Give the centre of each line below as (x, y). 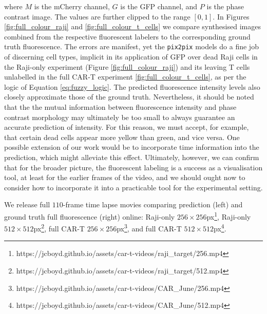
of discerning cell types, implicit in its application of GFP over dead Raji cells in (131, 57)
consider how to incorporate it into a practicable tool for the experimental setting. (133, 187)
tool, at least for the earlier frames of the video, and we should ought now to (125, 177)
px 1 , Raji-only (229, 215)
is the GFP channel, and (159, 6)
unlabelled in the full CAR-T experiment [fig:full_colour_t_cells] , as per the (125, 77)
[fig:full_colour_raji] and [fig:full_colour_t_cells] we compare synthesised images (132, 26)
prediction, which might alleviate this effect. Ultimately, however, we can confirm (132, 157)
